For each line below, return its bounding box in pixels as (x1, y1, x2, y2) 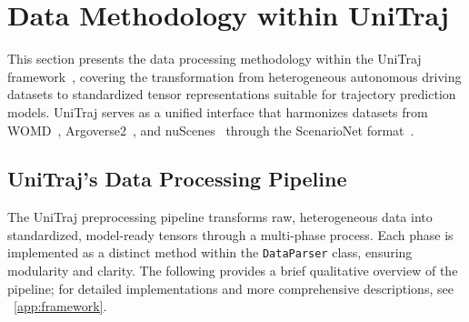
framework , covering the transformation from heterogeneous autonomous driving (7, 66, 462, 86)
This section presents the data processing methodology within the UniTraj (7, 49, 422, 68)
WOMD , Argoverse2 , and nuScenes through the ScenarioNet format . (7, 120, 414, 139)
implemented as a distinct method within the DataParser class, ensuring (7, 243, 413, 262)
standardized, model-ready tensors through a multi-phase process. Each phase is (7, 225, 454, 244)
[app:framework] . (14, 297, 107, 316)
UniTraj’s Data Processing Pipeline (7, 165, 347, 193)
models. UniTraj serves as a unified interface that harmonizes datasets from (7, 102, 428, 121)
